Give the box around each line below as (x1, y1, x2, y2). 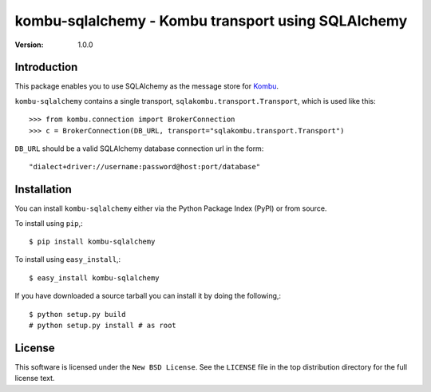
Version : (14, 40, 44, 49)
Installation (14, 183, 72, 196)
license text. (14, 374, 55, 383)
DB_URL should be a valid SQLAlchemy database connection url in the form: (14, 144, 264, 153)
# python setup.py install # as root (29, 321, 177, 331)
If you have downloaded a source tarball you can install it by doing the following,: (14, 291, 282, 301)
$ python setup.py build (29, 310, 126, 319)
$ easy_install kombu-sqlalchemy (29, 273, 160, 283)
